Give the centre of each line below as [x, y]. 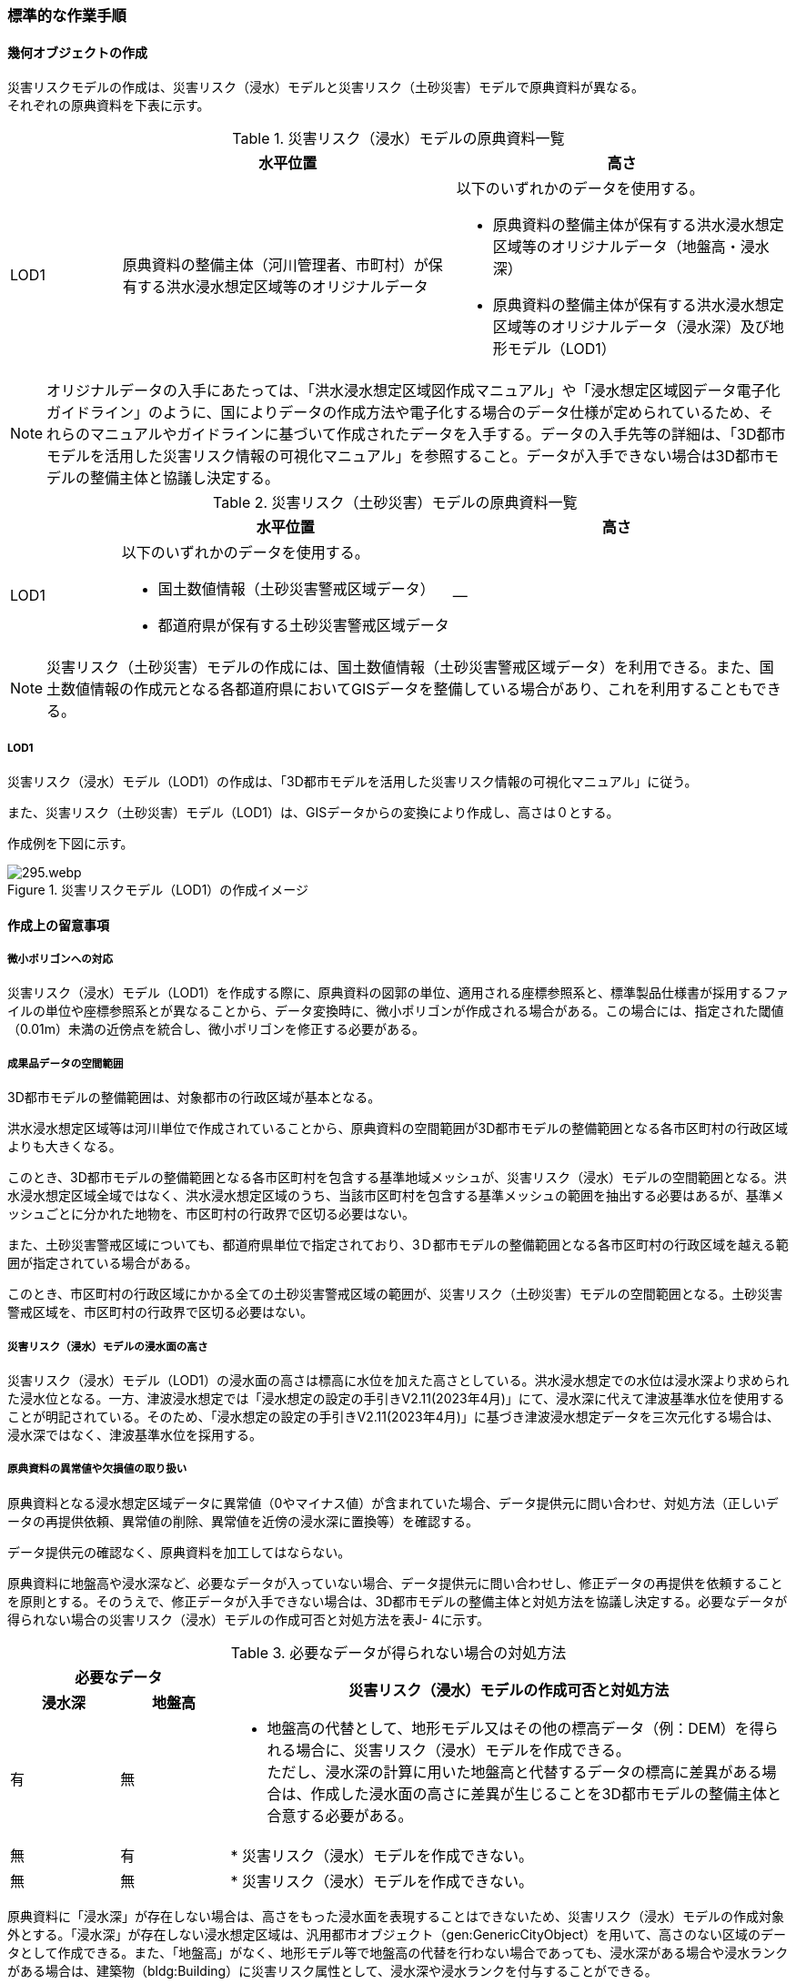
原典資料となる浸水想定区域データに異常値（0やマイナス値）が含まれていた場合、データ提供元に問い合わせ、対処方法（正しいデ [393, 1503]
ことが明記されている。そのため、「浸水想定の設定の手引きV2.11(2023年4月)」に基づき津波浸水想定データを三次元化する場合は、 [393, 1416]
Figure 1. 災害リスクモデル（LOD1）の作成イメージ [158, 890]
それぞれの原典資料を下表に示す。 [109, 106]
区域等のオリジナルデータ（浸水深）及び [631, 327]
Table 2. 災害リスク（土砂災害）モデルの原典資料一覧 [395, 503]
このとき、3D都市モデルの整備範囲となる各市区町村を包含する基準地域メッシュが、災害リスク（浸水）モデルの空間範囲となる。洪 [397, 1178]
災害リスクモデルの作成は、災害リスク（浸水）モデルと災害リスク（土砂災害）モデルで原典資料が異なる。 [326, 87]
